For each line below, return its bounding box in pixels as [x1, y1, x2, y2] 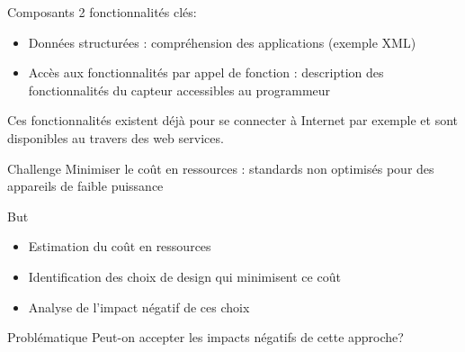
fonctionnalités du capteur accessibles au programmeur [28, 80, 331, 99]
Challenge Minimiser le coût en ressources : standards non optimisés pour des [7, 158, 434, 177]
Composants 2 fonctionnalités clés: [7, 3, 197, 21]
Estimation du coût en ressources [28, 237, 211, 256]
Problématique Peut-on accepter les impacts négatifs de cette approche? [7, 328, 404, 347]
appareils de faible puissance [7, 176, 164, 195]
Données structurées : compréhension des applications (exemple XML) [28, 32, 416, 51]
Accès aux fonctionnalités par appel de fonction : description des [28, 63, 384, 82]
